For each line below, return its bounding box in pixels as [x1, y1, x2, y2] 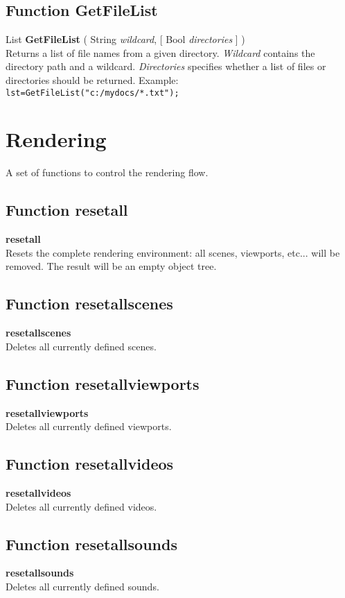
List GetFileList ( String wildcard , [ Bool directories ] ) [6, 32, 245, 46]
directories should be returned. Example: [6, 72, 179, 87]
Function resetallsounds [6, 533, 177, 554]
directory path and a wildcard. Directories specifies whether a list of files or [6, 59, 326, 74]
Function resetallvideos [6, 453, 174, 475]
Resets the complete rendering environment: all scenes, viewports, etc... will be [6, 245, 340, 259]
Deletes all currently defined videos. [6, 499, 157, 513]
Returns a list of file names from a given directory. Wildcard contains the [6, 45, 315, 60]
